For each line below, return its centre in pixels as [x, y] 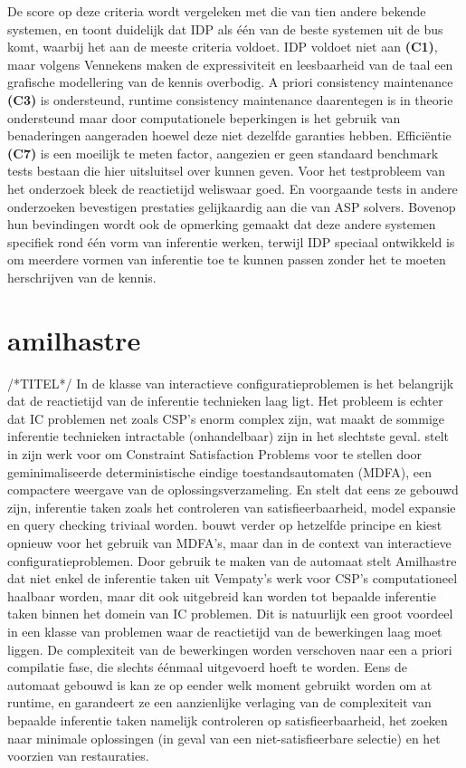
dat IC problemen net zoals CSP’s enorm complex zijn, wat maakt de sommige [226, 418]
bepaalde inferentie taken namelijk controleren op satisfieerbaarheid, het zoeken [228, 720]
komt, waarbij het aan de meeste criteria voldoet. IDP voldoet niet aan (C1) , [223, 47]
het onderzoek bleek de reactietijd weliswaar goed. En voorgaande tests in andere [233, 188]
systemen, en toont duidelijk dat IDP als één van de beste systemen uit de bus [225, 29]
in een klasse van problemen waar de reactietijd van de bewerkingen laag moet [225, 631]
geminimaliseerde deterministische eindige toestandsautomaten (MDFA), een [220, 471]
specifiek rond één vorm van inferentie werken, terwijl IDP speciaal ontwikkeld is [231, 241]
